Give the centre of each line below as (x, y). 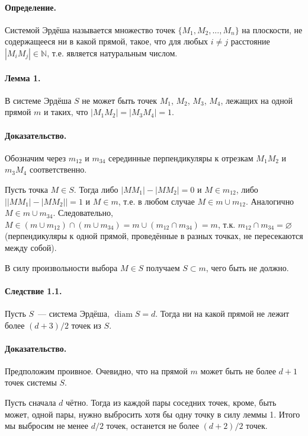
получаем (163, 267)
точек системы (31, 382)
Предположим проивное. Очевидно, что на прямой (96, 370)
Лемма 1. (23, 77)
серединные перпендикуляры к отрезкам (181, 157)
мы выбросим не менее (47, 426)
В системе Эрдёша (38, 100)
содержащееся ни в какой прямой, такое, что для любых (107, 41)
